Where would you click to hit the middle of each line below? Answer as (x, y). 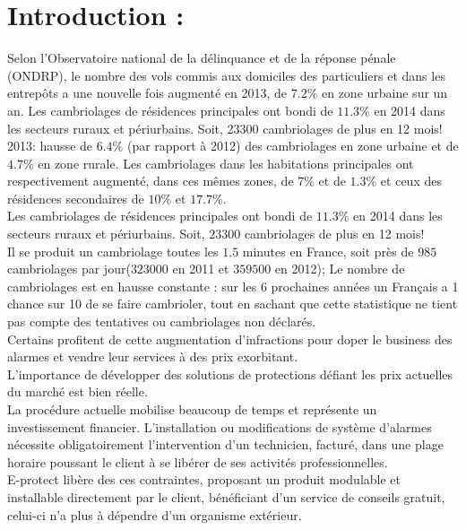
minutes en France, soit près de (328, 251)
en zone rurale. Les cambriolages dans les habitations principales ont (226, 163)
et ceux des (411, 181)
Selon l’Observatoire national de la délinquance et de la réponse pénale (202, 58)
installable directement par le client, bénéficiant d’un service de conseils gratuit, (226, 496)
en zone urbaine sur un (384, 93)
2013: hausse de (50, 146)
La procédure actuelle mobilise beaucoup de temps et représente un (192, 409)
